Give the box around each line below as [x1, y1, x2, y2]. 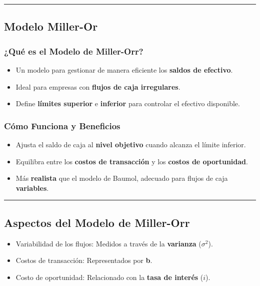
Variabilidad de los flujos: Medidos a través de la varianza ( [15, 238, 201, 248]
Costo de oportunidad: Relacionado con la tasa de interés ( [15, 271, 203, 282]
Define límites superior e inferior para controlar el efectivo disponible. [15, 98, 240, 109]
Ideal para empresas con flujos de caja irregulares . [15, 81, 180, 92]
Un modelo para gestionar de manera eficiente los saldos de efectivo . [15, 65, 233, 75]
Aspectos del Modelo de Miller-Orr [4, 214, 190, 230]
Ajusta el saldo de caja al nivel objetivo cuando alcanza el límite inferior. [15, 139, 246, 149]
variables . [15, 182, 49, 193]
